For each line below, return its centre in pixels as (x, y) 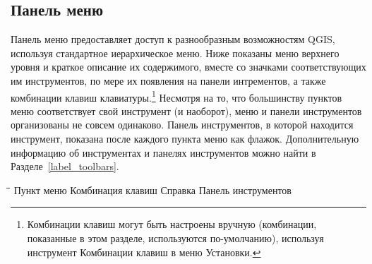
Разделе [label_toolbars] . (65, 166)
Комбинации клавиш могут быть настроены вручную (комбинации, (172, 224)
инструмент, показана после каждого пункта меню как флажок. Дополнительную (185, 139)
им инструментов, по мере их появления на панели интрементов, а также (168, 80)
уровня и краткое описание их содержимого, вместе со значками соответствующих (188, 67)
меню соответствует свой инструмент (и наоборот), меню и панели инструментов (186, 110)
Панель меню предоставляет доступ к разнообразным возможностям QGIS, (173, 39)
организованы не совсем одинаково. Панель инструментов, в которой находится (182, 125)
